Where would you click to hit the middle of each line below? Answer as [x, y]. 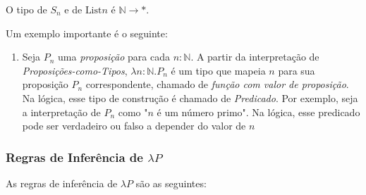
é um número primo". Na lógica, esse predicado [258, 112]
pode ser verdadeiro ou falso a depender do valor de [134, 126]
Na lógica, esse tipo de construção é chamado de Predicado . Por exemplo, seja [190, 97]
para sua [297, 70]
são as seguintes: [171, 183]
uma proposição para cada [114, 57]
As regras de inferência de [62, 183]
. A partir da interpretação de [255, 57]
